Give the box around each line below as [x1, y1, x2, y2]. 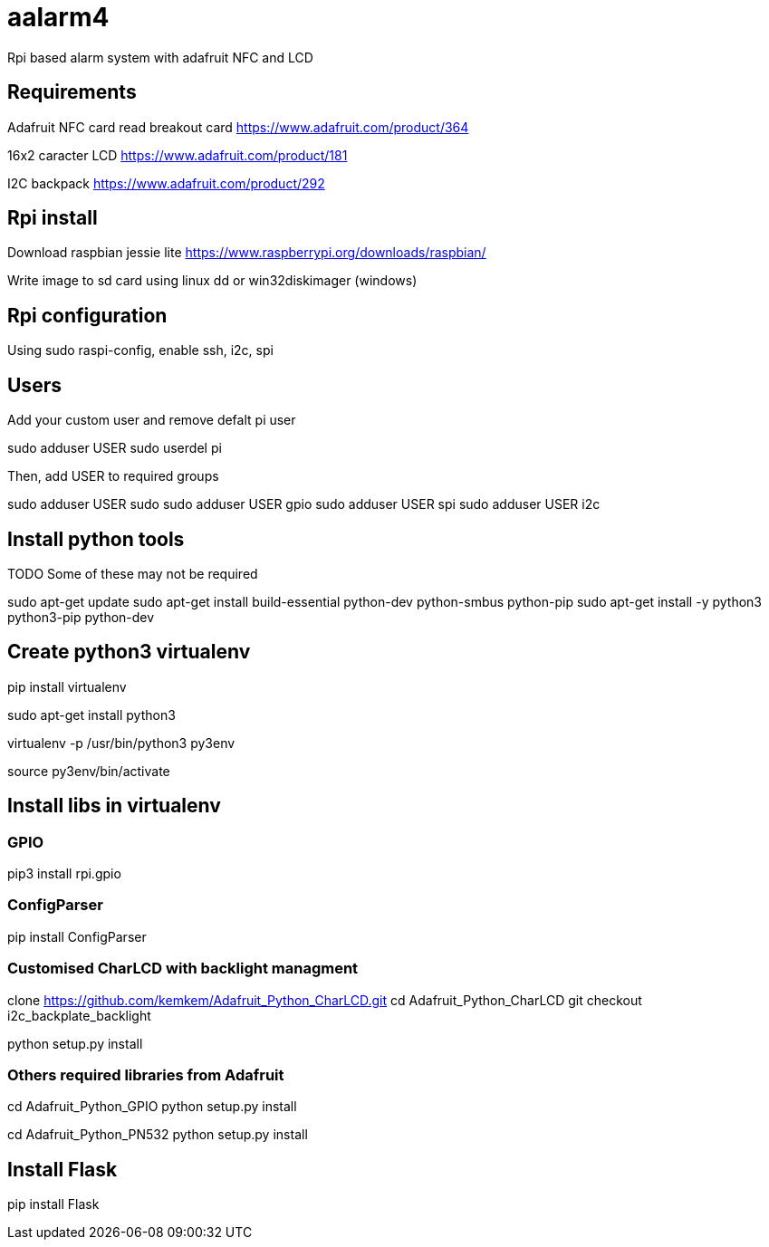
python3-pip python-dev [7, 609, 155, 625]
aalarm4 [7, 2, 110, 33]
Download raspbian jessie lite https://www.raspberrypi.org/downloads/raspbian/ [7, 245, 486, 261]
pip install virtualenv [7, 678, 127, 695]
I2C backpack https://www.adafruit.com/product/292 [7, 175, 325, 191]
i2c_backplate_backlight [7, 1007, 151, 1023]
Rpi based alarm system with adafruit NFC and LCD [7, 49, 313, 65]
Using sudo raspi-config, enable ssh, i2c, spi [7, 342, 274, 359]
